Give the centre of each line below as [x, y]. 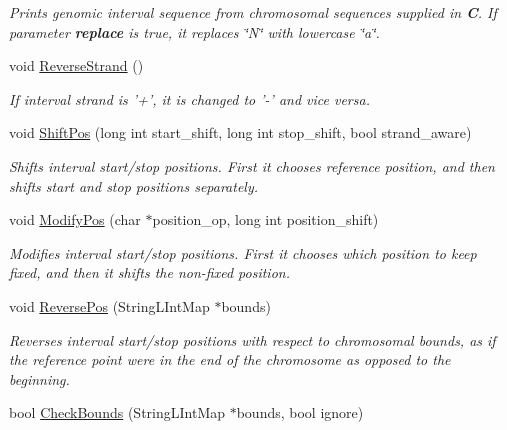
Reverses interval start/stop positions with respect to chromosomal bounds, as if [252, 339]
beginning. [39, 378]
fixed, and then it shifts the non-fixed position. [149, 272]
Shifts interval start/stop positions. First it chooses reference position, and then [252, 165]
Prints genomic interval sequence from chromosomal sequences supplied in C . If [253, 12]
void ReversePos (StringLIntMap [109, 305]
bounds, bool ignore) [300, 412]
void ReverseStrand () [76, 65]
